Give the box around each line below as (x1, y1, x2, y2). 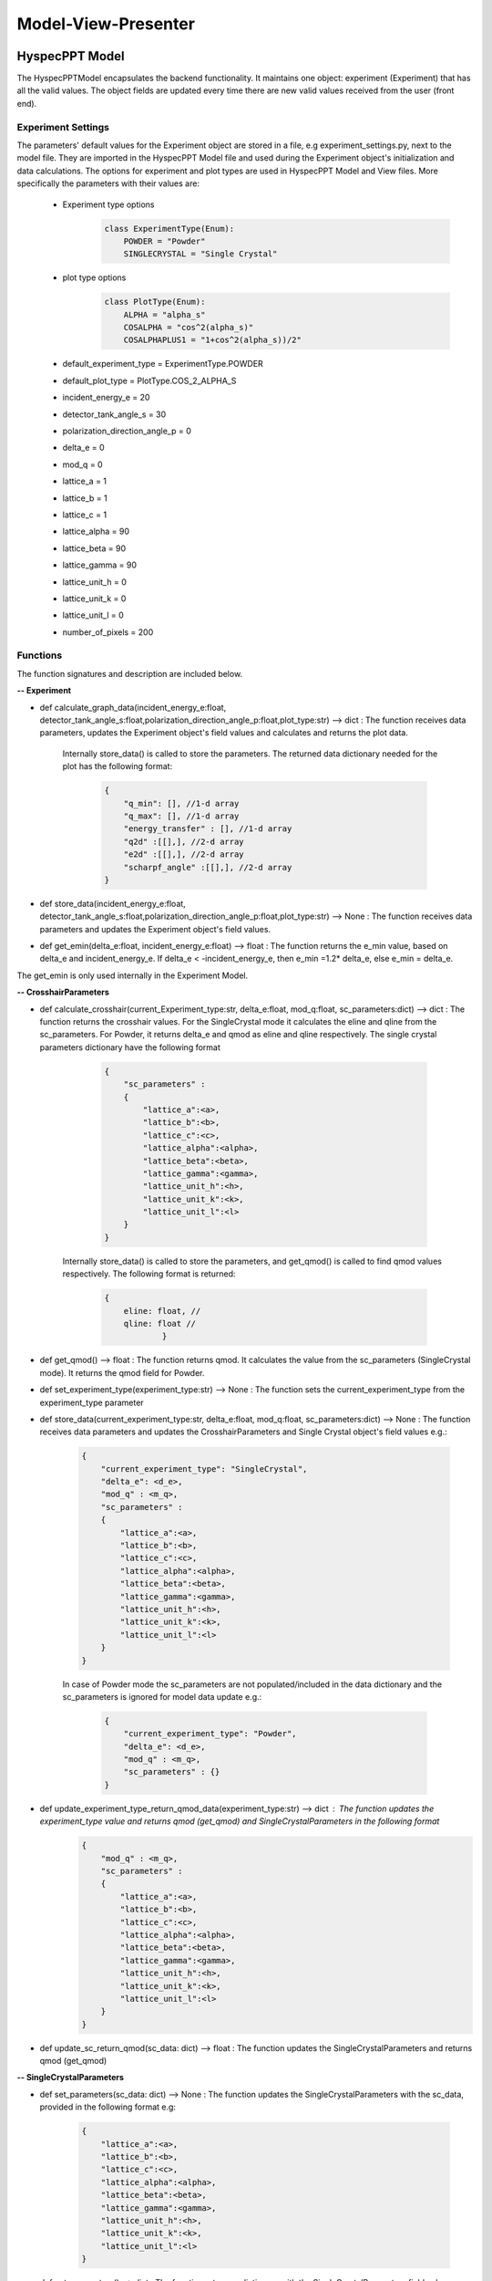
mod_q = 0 (62, 459, 104, 470)
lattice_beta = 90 (62, 543, 127, 554)
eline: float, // (123, 1306, 201, 1316)
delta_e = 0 (62, 443, 105, 453)
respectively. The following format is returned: (62, 1268, 236, 1279)
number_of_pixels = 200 (62, 626, 154, 638)
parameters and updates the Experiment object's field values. (39, 923, 272, 934)
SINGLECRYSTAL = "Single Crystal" (123, 249, 278, 259)
